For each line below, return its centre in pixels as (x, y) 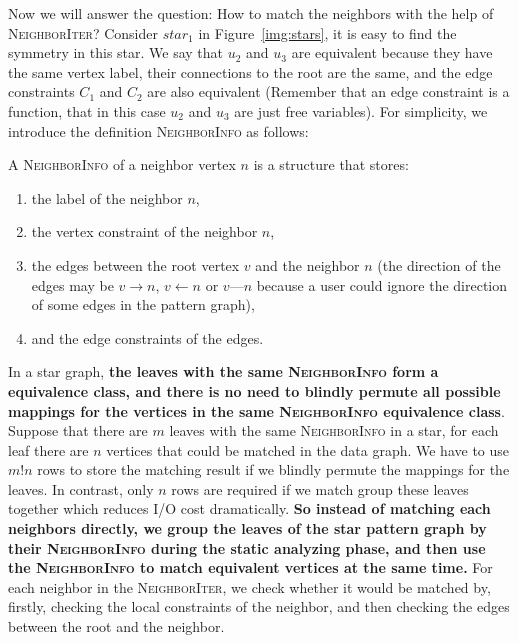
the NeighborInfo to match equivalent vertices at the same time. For (250, 567)
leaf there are (48, 449)
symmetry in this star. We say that (116, 52)
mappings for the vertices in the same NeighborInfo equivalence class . (256, 410)
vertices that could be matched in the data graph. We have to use (308, 449)
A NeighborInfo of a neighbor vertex (122, 164)
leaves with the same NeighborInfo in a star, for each (334, 430)
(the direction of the (439, 264)
